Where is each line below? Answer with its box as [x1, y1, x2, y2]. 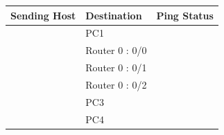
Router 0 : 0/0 [85, 43, 147, 57]
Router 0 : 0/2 [85, 77, 147, 91]
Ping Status [156, 8, 214, 22]
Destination [85, 8, 142, 22]
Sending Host [10, 8, 76, 22]
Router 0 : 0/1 [85, 60, 147, 75]
